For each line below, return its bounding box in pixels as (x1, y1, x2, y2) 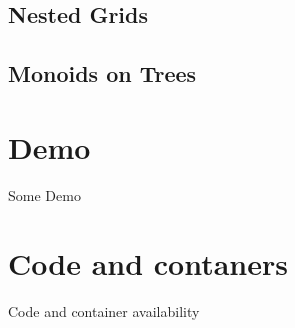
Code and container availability (8, 301, 200, 322)
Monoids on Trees (8, 58, 197, 89)
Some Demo (8, 184, 81, 205)
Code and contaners (8, 243, 289, 284)
